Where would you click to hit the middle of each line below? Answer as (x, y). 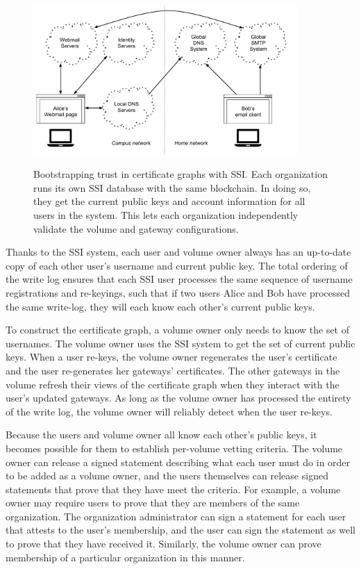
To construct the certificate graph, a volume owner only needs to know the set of (178, 330)
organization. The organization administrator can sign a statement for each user (176, 516)
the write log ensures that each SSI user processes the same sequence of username (179, 279)
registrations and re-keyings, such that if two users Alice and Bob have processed (178, 292)
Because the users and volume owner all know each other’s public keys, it (161, 435)
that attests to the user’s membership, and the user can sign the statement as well (180, 530)
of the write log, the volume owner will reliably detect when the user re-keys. (169, 411)
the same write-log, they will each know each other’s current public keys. (160, 306)
